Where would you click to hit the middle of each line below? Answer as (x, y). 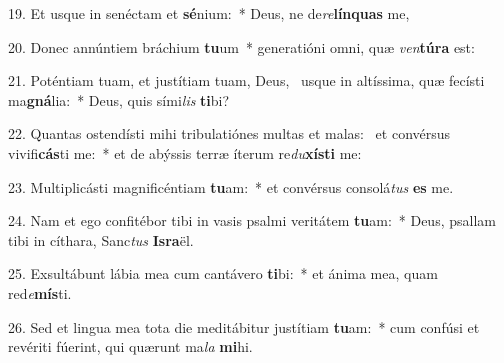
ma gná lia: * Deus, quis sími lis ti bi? (119, 99)
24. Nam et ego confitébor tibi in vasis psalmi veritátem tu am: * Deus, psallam (252, 220)
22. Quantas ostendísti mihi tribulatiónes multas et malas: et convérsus (229, 133)
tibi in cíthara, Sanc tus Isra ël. (101, 239)
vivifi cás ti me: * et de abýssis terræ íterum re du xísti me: (185, 152)
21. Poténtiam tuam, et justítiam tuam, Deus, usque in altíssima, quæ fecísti (246, 80)
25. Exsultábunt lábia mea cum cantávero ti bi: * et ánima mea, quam (223, 273)
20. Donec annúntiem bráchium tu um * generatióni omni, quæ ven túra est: (241, 46)
